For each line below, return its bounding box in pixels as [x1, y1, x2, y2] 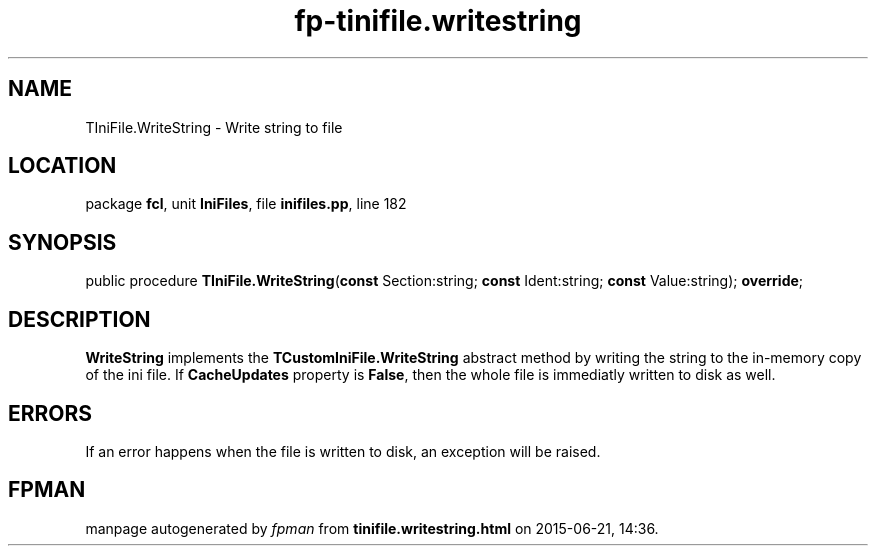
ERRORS [8, 400, 93, 426]
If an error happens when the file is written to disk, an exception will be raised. [85, 442, 601, 460]
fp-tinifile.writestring [294, 4, 582, 38]
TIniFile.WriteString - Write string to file [85, 118, 343, 136]
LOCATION [8, 153, 117, 179]
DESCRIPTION [8, 306, 151, 332]
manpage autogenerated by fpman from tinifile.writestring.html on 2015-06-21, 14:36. [85, 519, 659, 537]
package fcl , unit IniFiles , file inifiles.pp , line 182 [85, 195, 407, 213]
